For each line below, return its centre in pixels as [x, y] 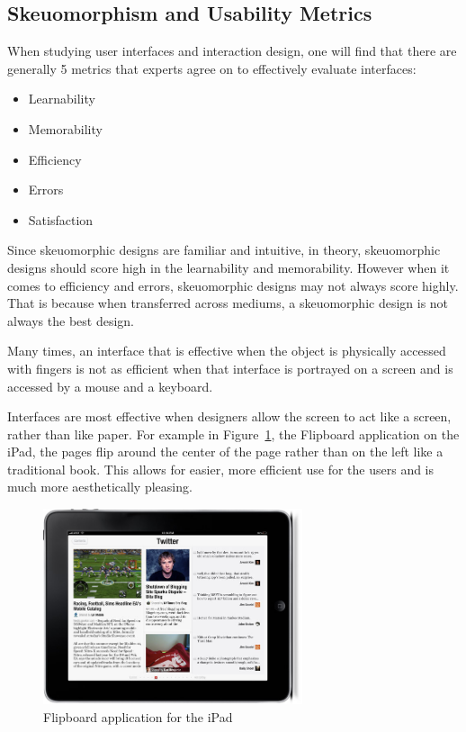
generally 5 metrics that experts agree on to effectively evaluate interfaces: [212, 68]
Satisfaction [61, 219]
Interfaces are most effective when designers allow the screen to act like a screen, [229, 416]
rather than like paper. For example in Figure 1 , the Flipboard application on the [233, 434]
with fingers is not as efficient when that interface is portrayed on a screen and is [230, 368]
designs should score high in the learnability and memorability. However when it [229, 267]
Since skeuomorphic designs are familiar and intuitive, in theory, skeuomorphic [224, 250]
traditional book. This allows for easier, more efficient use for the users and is [221, 469]
